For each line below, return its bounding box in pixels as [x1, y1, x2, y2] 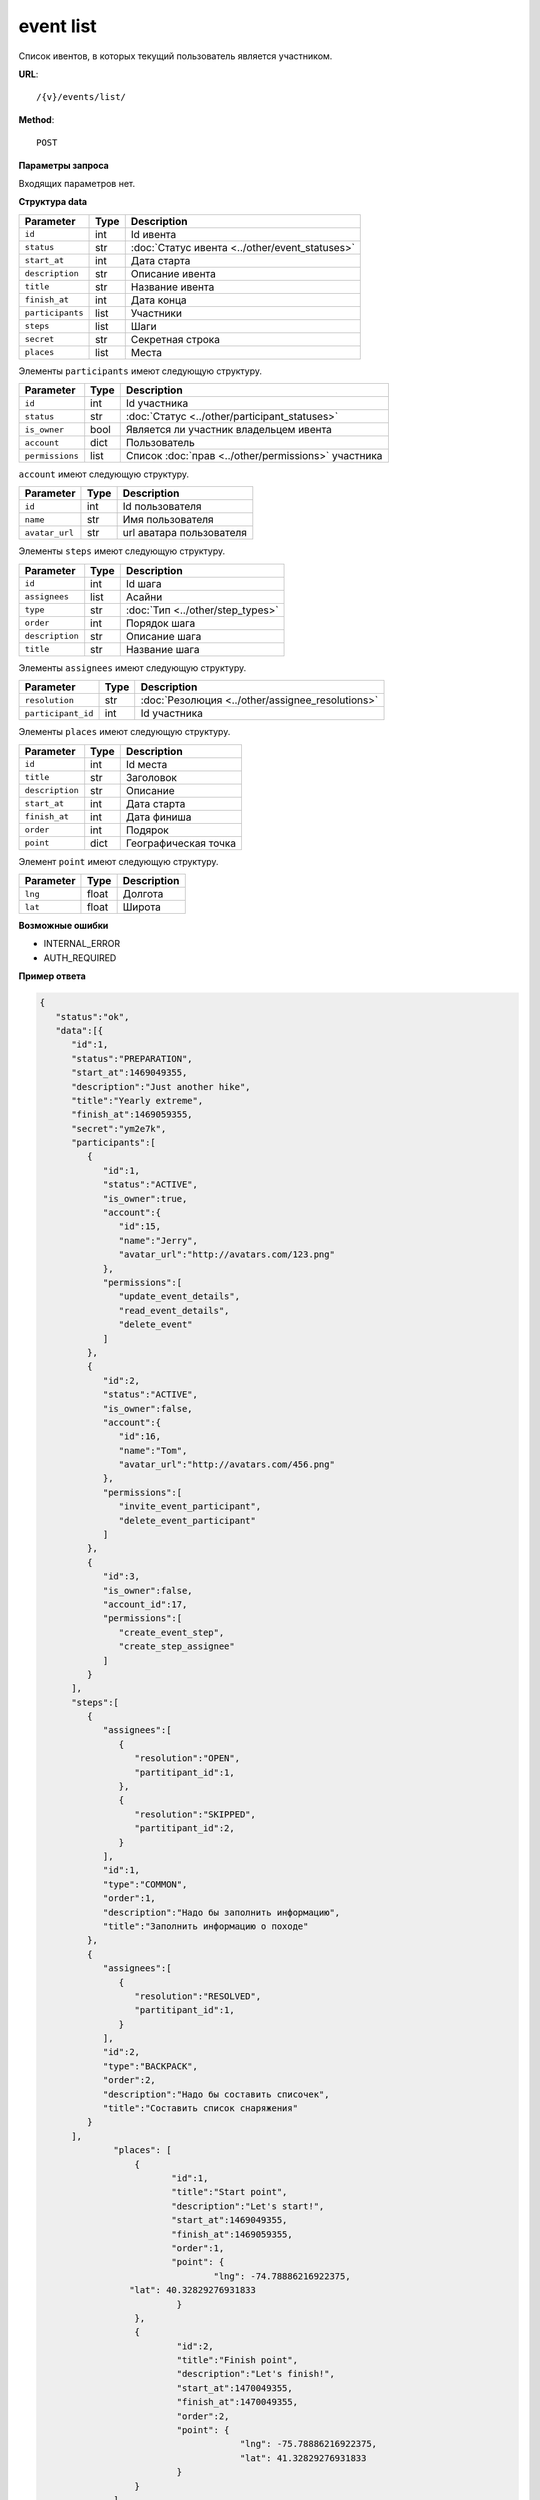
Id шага [125, 576, 162, 590]
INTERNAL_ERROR [43, 938, 120, 950]
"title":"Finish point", [176, 2355, 299, 2366]
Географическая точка [125, 836, 237, 850]
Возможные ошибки [18, 920, 109, 932]
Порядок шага [125, 616, 196, 630]
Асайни [125, 590, 163, 604]
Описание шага [125, 629, 202, 643]
